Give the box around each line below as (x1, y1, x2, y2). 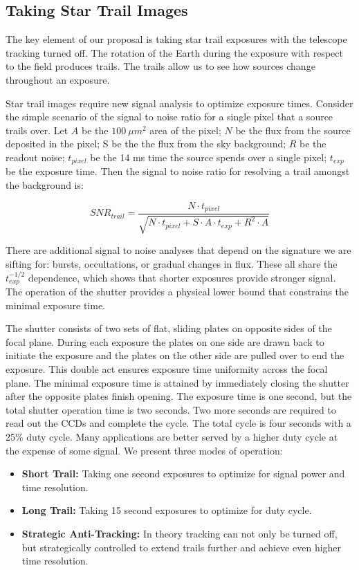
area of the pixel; (149, 122, 221, 137)
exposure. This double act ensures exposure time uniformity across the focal (6, 362, 328, 376)
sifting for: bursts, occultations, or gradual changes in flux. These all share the (6, 257, 338, 271)
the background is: (6, 178, 84, 192)
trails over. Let (6, 122, 68, 137)
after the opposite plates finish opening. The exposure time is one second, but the (6, 389, 352, 403)
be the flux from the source (235, 122, 351, 137)
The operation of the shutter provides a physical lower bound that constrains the (6, 284, 349, 299)
